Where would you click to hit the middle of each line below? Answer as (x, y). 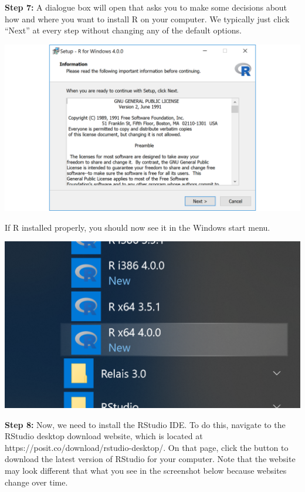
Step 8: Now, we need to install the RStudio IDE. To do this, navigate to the (145, 424)
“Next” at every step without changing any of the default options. (123, 30)
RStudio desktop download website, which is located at (104, 436)
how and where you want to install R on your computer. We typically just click (147, 18)
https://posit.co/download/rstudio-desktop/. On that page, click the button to (147, 447)
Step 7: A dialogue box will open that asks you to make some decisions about (146, 7)
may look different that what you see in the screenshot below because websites (146, 470)
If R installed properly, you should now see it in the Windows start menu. (138, 227)
